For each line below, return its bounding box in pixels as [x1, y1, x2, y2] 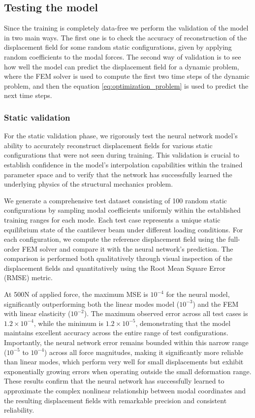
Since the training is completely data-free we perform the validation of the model [4, 23, 249, 33]
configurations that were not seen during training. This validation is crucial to [4, 150, 240, 160]
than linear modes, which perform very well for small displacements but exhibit [4, 356, 244, 367]
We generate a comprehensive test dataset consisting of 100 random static [4, 195, 227, 205]
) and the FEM [192, 298, 239, 309]
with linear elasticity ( [4, 308, 71, 319]
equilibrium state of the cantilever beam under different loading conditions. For [4, 224, 243, 234]
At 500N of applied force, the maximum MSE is [4, 289, 148, 299]
